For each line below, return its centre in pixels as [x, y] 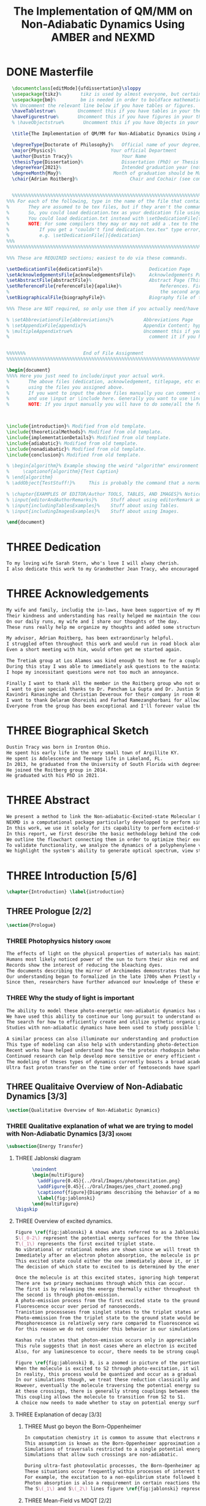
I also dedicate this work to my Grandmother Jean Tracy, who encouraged [103, 569]
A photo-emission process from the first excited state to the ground [107, 1300]
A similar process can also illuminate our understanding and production [103, 1039]
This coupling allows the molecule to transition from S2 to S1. [100, 1397]
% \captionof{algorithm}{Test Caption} [63, 472]
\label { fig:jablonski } [67, 1198]
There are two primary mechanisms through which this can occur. [100, 1284]
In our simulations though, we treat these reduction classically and [107, 1380]
